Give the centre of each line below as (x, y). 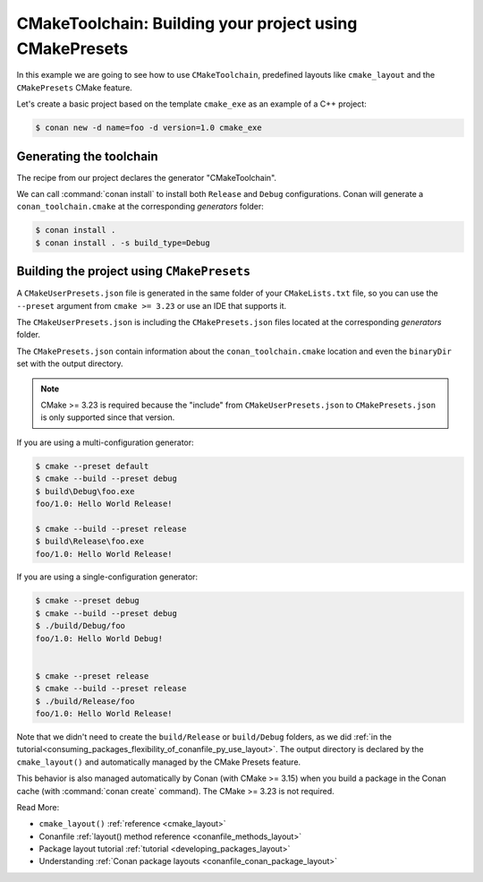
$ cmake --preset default (92, 466)
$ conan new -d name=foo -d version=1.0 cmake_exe (149, 128)
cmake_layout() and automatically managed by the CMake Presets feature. (159, 762)
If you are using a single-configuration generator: (107, 577)
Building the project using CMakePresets (133, 272)
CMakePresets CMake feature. (75, 87)
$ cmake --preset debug (88, 601)
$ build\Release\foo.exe (90, 541)
